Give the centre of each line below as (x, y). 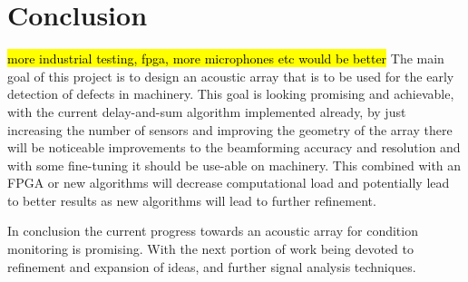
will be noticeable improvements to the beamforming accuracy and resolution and (234, 147)
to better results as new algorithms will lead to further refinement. (192, 200)
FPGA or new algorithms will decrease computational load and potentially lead (229, 183)
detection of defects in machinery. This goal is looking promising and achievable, (231, 94)
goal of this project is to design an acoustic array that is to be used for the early (231, 76)
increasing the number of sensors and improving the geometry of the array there (230, 129)
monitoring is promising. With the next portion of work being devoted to (210, 249)
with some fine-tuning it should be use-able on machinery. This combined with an (234, 165)
